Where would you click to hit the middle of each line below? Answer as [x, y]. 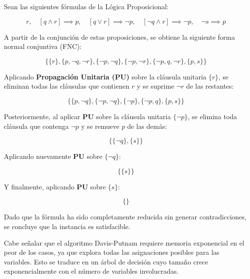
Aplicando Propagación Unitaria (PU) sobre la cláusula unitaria [105, 76]
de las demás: [147, 126]
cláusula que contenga [36, 126]
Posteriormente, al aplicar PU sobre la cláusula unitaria [87, 116]
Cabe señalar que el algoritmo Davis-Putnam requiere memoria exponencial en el [124, 242]
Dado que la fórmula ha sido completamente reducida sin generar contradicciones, [125, 217]
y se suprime [156, 86]
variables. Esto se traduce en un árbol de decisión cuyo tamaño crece [106, 261]
